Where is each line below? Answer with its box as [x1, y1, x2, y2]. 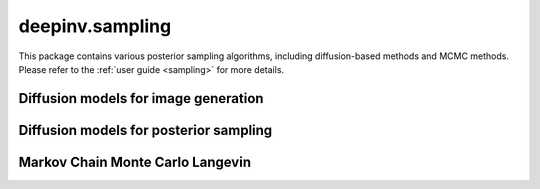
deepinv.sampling [18, 15, 172, 37]
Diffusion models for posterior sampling [18, 121, 273, 139]
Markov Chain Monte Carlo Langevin [18, 153, 252, 170]
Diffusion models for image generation [18, 90, 264, 107]
